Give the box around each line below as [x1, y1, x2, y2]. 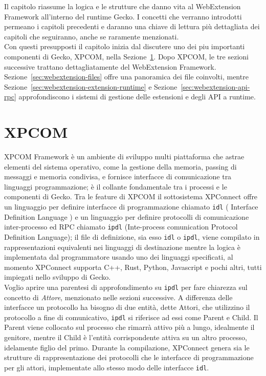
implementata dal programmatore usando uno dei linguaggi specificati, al [4, 252, 233, 262]
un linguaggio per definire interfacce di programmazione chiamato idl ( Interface [4, 201, 258, 212]
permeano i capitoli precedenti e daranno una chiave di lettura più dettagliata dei [4, 21, 260, 32]
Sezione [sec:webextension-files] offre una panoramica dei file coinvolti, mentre [4, 71, 249, 82]
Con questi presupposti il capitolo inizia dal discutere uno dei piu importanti [4, 41, 245, 52]
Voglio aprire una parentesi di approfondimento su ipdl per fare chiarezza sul [4, 281, 248, 292]
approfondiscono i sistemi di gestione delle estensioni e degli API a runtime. [18, 91, 256, 102]
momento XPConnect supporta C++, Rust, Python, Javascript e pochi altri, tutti [4, 261, 262, 272]
